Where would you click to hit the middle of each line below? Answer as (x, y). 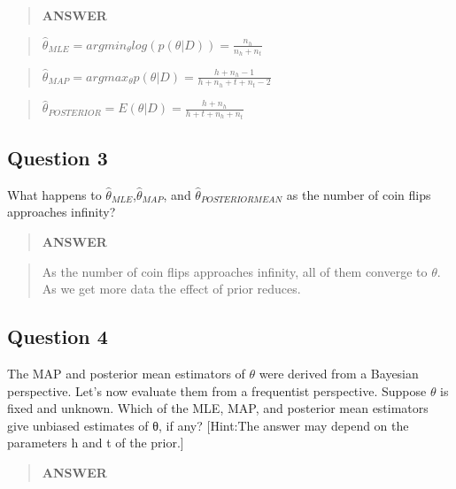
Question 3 (58, 158)
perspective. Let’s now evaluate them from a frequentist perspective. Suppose (217, 390)
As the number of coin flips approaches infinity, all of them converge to (235, 271)
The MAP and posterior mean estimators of (126, 374)
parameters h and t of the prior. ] (96, 443)
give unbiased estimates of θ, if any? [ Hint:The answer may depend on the (208, 425)
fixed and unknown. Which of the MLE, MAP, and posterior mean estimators (218, 408)
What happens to (54, 194)
